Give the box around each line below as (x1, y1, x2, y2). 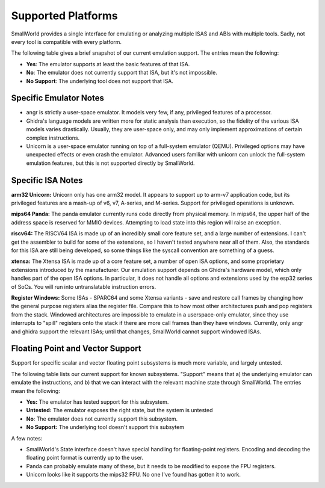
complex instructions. (26, 134, 80, 141)
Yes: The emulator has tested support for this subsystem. (26, 398, 169, 406)
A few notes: (11, 434, 43, 442)
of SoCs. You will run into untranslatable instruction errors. (11, 283, 156, 290)
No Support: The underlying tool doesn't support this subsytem (26, 424, 185, 431)
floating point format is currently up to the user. (26, 454, 144, 462)
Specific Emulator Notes (11, 93, 105, 103)
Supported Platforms (11, 9, 119, 22)
